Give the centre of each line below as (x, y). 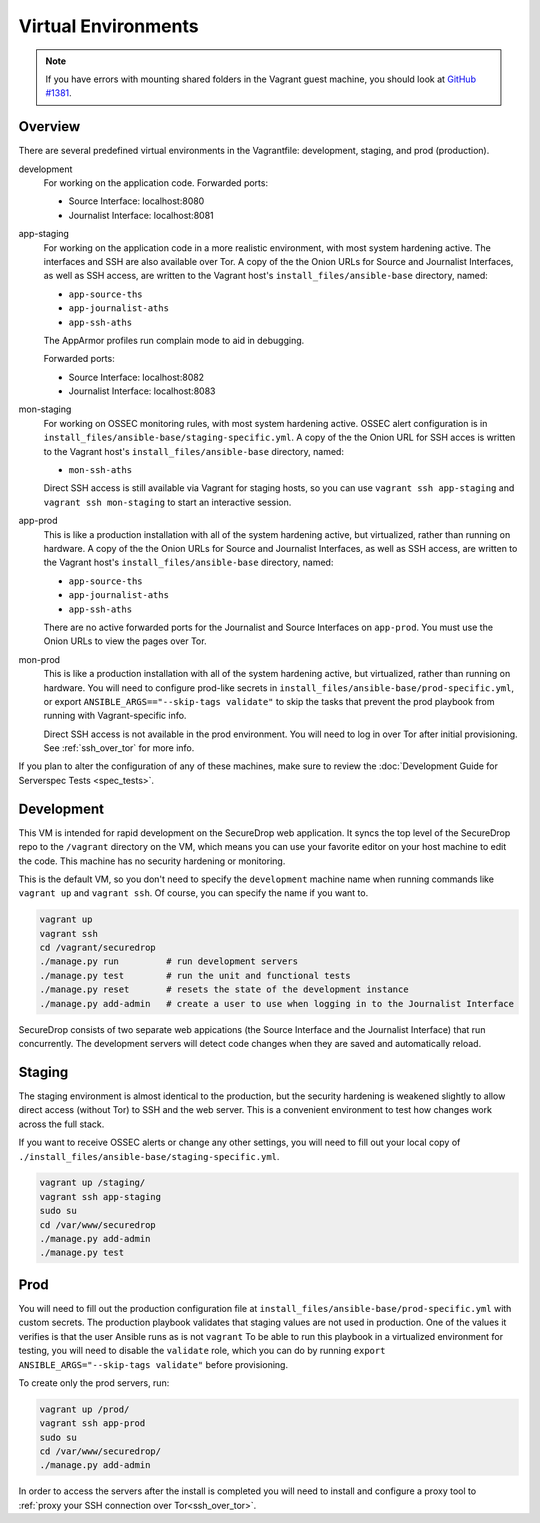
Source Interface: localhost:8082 (136, 377)
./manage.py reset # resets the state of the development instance (224, 989)
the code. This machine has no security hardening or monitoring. (152, 861)
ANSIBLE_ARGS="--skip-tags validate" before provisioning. (153, 1364)
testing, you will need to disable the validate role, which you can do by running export (202, 1351)
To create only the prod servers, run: (94, 1382)
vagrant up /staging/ (92, 1183)
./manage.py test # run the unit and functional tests (195, 975)
